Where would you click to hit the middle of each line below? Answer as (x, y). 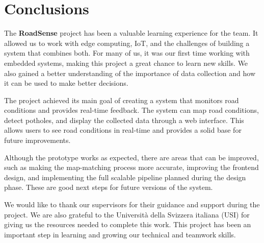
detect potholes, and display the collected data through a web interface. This (124, 120)
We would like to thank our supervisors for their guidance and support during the (132, 204)
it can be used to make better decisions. (66, 83)
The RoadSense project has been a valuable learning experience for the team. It (131, 33)
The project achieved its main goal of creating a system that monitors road (122, 100)
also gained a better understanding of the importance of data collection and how (130, 73)
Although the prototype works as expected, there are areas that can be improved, (131, 157)
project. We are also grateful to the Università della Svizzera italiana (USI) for (127, 214)
